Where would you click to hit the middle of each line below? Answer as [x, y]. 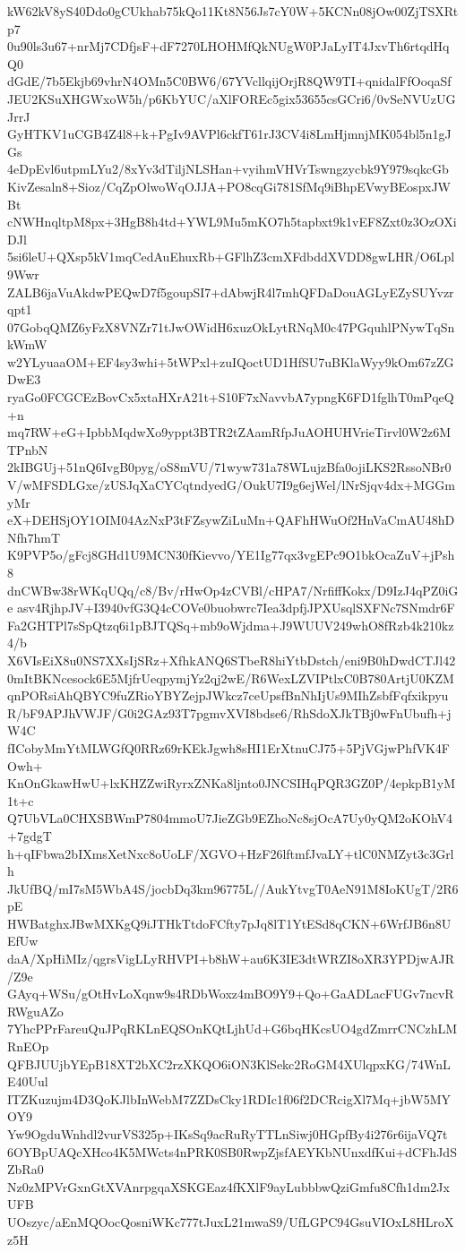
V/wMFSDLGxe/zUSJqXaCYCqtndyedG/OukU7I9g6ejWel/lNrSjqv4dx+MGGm [231, 485]
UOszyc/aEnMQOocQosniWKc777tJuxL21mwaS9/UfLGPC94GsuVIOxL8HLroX [231, 1221]
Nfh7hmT [34, 537]
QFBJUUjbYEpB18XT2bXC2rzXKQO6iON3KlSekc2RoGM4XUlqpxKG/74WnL [229, 1063]
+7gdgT [30, 835]
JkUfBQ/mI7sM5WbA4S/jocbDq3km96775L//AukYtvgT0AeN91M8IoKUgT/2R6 [233, 888]
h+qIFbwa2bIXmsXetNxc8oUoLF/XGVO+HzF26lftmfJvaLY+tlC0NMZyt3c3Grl [231, 853]
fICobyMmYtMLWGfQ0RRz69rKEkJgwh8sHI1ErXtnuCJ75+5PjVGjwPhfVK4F [228, 747]
